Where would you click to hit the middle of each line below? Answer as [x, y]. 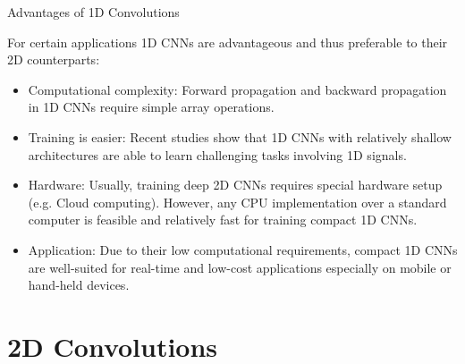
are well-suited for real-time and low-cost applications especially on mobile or [240, 267]
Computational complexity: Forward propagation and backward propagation [237, 89]
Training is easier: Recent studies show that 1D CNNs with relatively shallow [240, 136]
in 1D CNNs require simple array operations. [151, 107]
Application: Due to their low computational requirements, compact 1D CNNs [243, 249]
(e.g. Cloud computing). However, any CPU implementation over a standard [237, 202]
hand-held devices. [79, 285]
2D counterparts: [54, 59]
